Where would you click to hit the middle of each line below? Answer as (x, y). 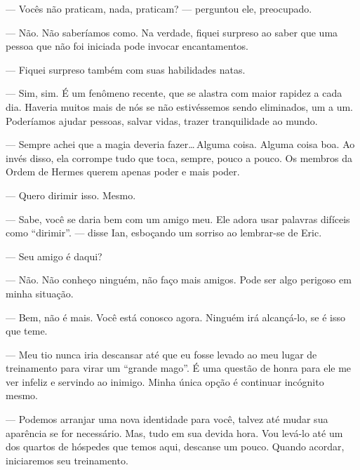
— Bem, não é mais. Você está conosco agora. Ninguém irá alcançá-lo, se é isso (176, 317)
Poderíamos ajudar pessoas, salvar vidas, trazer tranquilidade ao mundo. (162, 120)
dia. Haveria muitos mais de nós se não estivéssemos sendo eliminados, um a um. (179, 106)
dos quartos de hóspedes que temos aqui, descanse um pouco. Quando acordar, (175, 446)
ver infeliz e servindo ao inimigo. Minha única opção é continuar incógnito (165, 381)
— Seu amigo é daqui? (54, 256)
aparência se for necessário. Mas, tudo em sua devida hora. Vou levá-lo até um (174, 432)
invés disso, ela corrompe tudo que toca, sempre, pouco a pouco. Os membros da (179, 157)
